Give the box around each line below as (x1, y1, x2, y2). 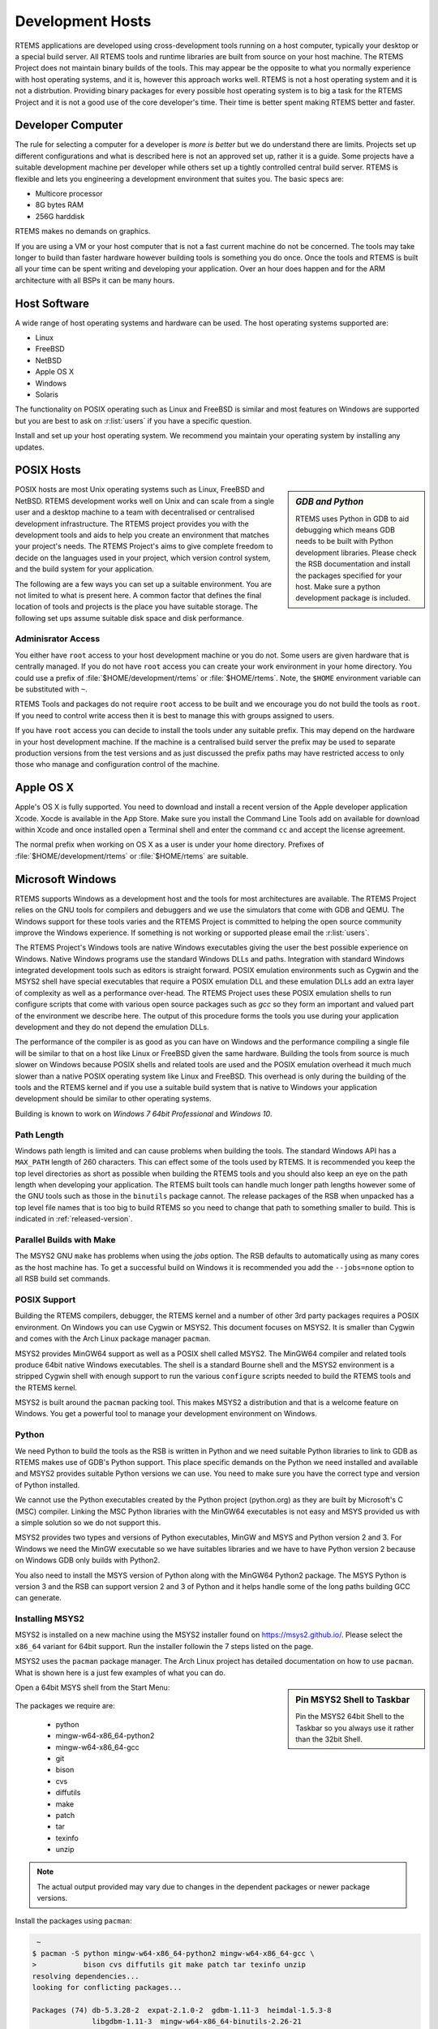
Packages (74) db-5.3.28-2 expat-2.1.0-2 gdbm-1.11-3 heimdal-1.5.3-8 (32, 2005, 332, 2014)
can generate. (15, 1593, 62, 1603)
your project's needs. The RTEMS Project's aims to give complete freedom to (15, 541, 273, 551)
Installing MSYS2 (15, 1613, 85, 1625)
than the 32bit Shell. (295, 1734, 363, 1744)
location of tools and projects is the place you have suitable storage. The (15, 601, 259, 612)
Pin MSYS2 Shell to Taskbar (295, 1694, 410, 1705)
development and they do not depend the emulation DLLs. (15, 1023, 210, 1032)
